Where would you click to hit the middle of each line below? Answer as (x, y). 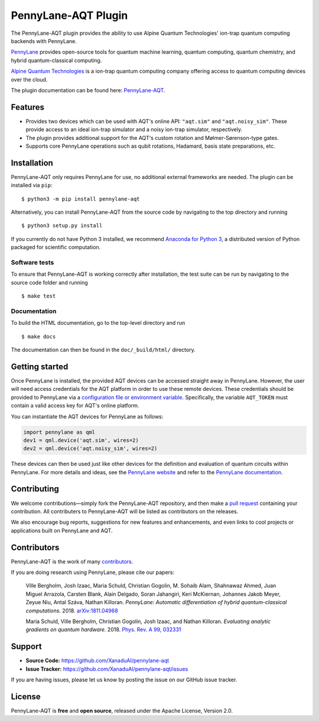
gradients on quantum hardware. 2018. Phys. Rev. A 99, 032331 (103, 629)
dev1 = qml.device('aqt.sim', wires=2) (81, 440)
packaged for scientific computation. (56, 247)
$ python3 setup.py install (62, 226)
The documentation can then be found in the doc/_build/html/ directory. (103, 350)
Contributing (35, 489)
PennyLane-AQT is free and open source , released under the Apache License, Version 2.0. (122, 710)
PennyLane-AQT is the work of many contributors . (72, 562)
